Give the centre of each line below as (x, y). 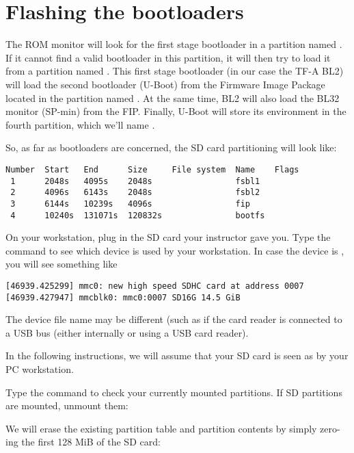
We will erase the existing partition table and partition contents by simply (161, 428)
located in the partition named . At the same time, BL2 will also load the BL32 (173, 98)
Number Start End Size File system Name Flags (152, 169)
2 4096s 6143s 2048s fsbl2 (135, 193)
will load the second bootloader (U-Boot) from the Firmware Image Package (165, 84)
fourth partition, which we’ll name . (80, 124)
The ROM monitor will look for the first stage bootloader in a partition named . (174, 44)
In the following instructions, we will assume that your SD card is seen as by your (177, 355)
